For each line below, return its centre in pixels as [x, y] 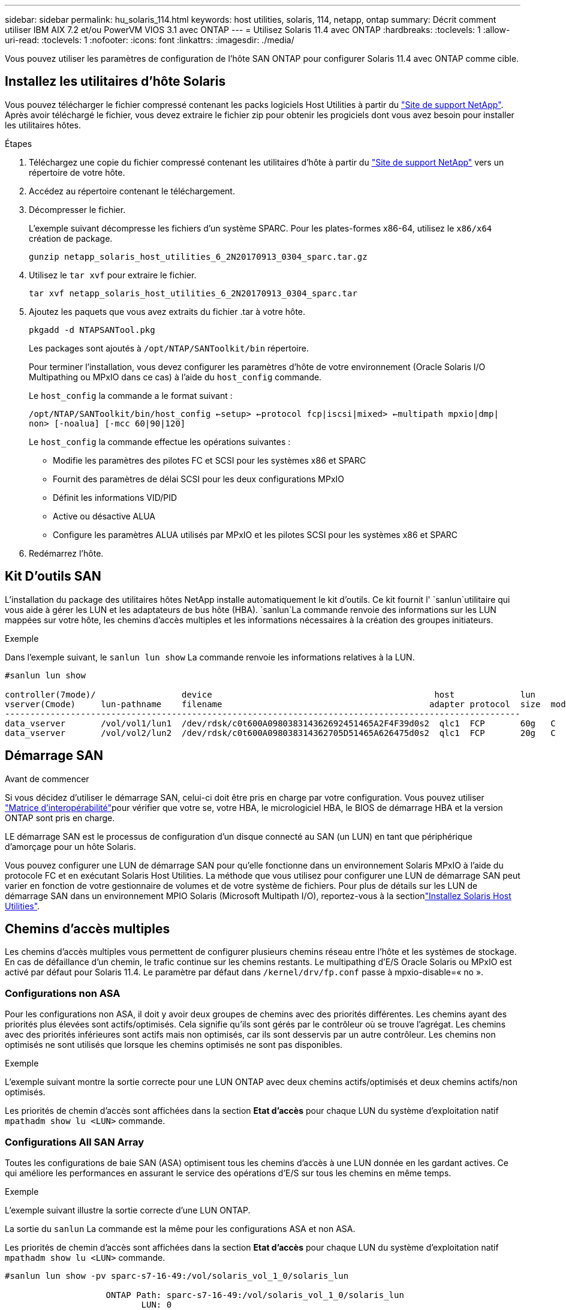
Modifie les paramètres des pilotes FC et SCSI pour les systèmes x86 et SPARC [210, 460]
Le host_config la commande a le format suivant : [131, 395]
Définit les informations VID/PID [115, 497]
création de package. [71, 238]
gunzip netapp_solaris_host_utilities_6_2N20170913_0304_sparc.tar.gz [198, 256]
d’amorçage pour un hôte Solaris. [70, 846]
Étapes [19, 143]
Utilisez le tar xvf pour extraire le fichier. [113, 275]
